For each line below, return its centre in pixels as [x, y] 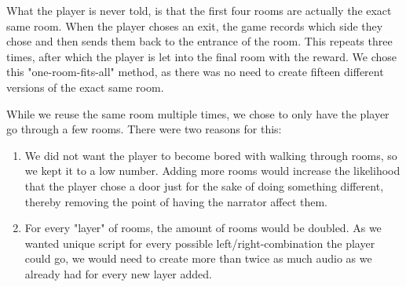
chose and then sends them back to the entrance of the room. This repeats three [199, 41]
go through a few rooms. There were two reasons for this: [144, 129]
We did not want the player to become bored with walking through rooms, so [211, 155]
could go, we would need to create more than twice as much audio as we [198, 258]
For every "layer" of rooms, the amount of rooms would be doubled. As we [203, 228]
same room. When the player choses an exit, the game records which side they [195, 25]
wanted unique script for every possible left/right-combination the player [200, 243]
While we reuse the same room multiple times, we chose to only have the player [198, 113]
